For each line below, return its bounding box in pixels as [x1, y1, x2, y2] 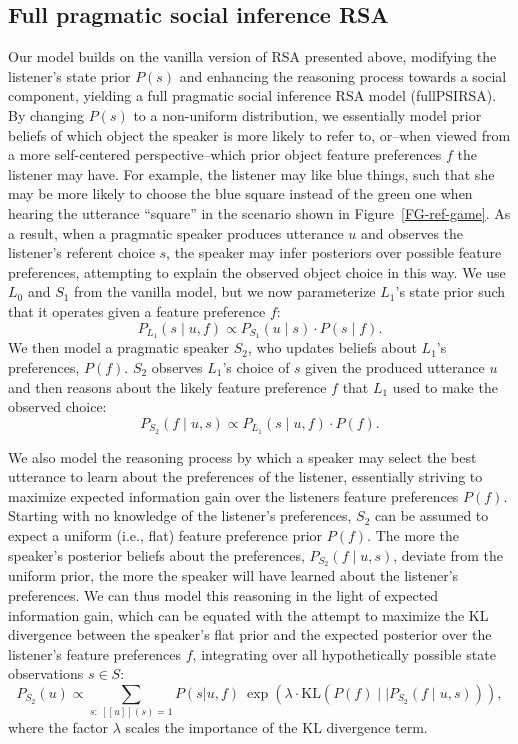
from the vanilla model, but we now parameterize [74, 281, 376, 302]
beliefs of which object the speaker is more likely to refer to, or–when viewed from [8, 124, 511, 145]
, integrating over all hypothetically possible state [192, 643, 496, 664]
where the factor [8, 717, 109, 738]
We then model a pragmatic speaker [8, 337, 230, 358]
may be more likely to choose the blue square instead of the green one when [8, 183, 473, 204]
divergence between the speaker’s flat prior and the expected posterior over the [8, 624, 492, 645]
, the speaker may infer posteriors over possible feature [166, 242, 502, 263]
